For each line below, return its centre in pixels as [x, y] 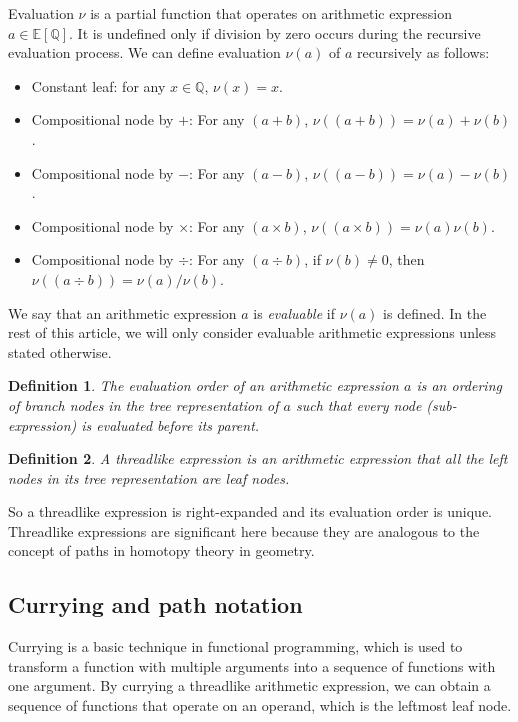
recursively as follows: [423, 52]
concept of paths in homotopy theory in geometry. [161, 550]
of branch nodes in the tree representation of [143, 404]
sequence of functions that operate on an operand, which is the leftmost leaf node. [260, 705]
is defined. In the [435, 312]
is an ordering [459, 385]
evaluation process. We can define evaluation [144, 52]
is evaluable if [294, 312]
